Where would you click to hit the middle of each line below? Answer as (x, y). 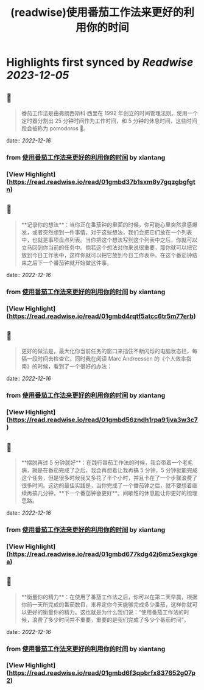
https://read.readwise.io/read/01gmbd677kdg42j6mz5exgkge (103, 554)
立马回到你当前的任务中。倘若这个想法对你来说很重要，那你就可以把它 (109, 247)
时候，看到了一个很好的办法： (75, 367)
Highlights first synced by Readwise (100, 62)
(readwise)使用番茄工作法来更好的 (97, 12)
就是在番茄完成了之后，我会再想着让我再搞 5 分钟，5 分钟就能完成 (115, 470)
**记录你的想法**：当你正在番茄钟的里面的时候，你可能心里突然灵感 (107, 224)
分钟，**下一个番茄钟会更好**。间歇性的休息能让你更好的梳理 (120, 493)
